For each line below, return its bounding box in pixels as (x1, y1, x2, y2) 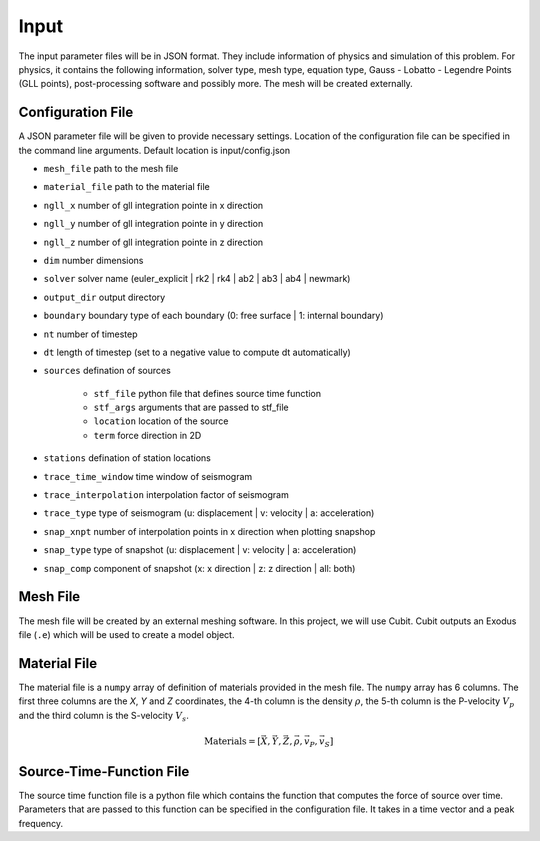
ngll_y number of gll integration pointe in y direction (43, 218, 264, 230)
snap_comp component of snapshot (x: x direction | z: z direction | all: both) (43, 562, 356, 574)
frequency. (18, 817, 64, 829)
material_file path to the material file (43, 181, 210, 193)
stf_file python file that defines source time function (93, 387, 322, 399)
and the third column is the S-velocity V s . (18, 709, 189, 724)
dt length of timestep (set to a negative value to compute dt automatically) (43, 346, 352, 358)
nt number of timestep (43, 328, 139, 340)
